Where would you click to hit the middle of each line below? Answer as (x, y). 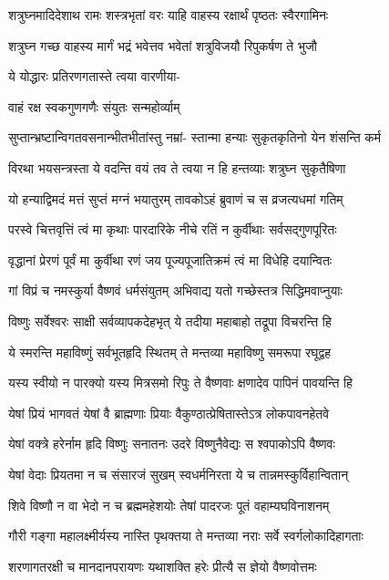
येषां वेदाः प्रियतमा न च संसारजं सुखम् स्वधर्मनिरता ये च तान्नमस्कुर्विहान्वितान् (179, 474)
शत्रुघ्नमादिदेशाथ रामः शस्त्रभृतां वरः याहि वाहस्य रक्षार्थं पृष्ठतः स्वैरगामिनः (169, 15)
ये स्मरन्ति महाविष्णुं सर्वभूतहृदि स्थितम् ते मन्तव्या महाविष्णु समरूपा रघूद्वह (170, 352)
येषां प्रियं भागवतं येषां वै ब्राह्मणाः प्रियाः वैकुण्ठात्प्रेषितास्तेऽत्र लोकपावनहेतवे (169, 413)
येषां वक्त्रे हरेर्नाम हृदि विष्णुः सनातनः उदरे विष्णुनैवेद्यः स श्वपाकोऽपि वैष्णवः (172, 444)
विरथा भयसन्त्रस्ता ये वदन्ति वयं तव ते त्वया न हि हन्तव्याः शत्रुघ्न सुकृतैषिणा (177, 167)
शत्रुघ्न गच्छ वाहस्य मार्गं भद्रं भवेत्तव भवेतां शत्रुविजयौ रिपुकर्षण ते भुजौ (163, 45)
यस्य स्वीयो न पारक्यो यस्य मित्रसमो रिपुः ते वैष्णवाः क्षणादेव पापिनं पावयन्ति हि (180, 383)
